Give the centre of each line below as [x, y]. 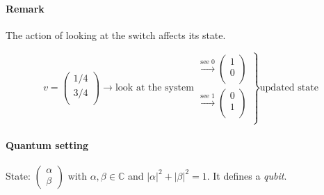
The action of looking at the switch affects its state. [116, 34]
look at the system [154, 88]
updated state [289, 88]
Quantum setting [47, 145]
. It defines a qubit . [247, 175]
